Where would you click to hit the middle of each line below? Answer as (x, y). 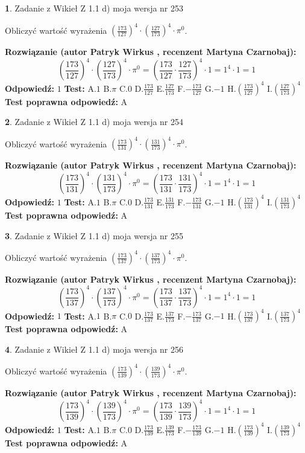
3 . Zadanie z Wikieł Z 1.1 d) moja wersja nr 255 (94, 235)
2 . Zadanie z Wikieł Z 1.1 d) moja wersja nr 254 (94, 122)
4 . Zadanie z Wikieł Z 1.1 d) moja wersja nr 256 (94, 349)
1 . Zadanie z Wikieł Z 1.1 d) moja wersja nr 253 (94, 8)
